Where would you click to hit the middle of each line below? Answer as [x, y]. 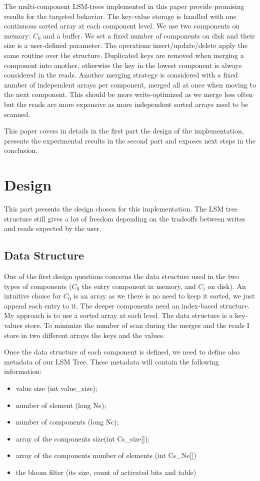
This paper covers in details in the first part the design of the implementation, [124, 131]
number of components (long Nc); [67, 422]
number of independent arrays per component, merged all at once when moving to [130, 84]
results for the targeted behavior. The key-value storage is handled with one [120, 16]
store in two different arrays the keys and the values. [84, 335]
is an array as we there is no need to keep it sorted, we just [164, 296]
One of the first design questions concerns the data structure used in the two [121, 276]
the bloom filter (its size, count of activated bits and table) [106, 472]
